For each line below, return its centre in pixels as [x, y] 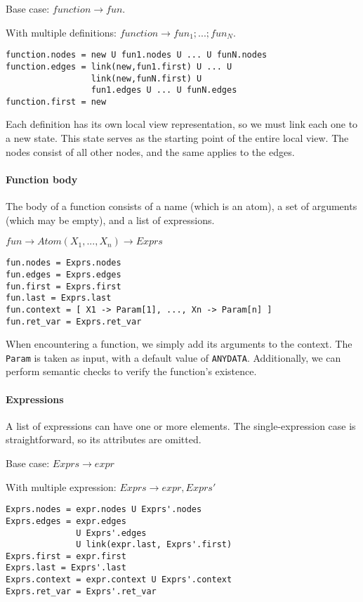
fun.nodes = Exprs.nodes [64, 263]
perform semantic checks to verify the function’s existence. [131, 371]
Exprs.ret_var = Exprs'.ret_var [81, 591]
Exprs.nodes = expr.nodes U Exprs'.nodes [104, 510]
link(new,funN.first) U [146, 78]
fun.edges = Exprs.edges [64, 274]
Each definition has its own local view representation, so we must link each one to [182, 124]
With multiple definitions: [61, 32]
